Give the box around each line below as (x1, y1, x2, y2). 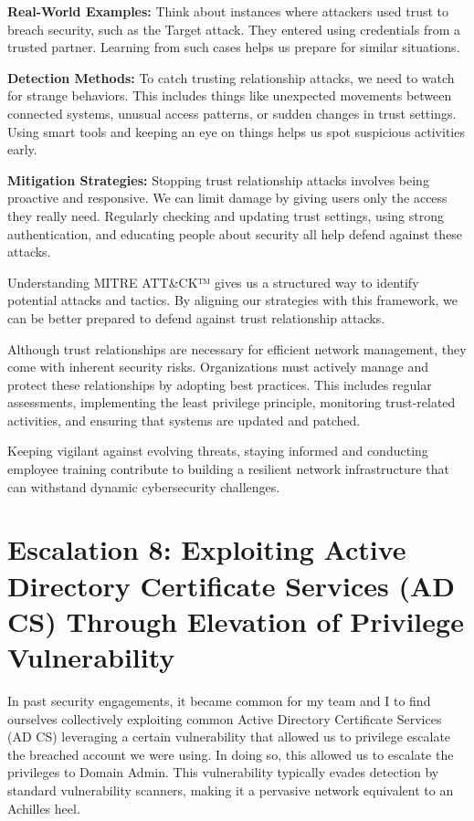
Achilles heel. (7, 798, 80, 817)
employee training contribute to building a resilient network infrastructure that (7, 459, 449, 479)
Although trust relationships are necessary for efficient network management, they (7, 339, 467, 358)
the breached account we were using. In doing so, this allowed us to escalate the (7, 744, 454, 763)
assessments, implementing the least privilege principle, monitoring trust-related (7, 393, 456, 412)
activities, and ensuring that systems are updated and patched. (7, 410, 361, 429)
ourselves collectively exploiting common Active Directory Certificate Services (7, 709, 442, 728)
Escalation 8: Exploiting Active (7, 531, 406, 568)
